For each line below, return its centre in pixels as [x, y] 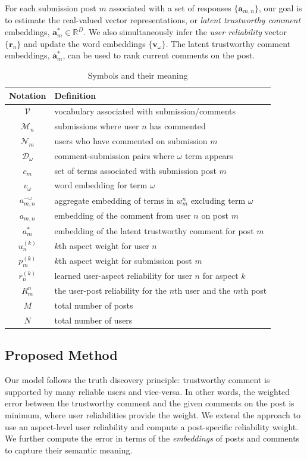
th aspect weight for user [104, 245]
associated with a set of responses [170, 8]
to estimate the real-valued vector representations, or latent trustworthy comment [153, 20]
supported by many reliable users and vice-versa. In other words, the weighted [147, 391]
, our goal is [280, 8]
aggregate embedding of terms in [114, 200]
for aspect [220, 276]
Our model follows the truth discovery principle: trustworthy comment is [137, 380]
